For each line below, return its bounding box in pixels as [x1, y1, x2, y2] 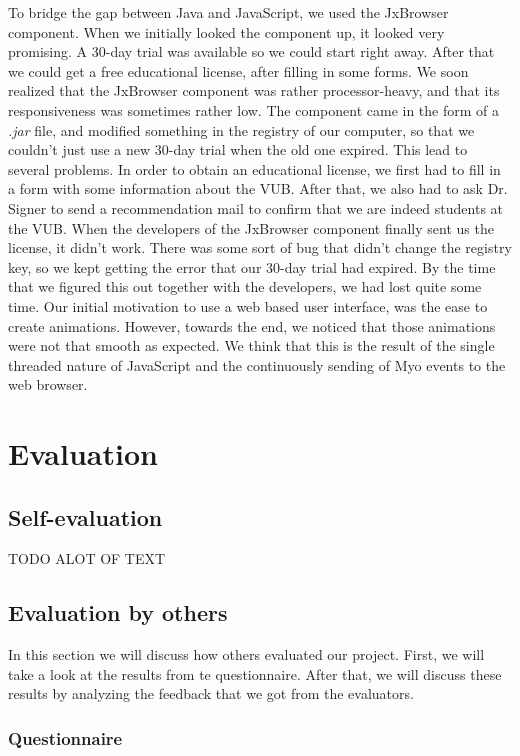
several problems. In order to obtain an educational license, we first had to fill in [8, 158, 501, 179]
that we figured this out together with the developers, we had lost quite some [8, 276, 482, 297]
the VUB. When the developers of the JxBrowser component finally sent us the [8, 217, 494, 238]
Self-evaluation [8, 501, 163, 532]
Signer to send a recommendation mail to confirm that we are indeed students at [8, 197, 504, 218]
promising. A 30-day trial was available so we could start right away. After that [8, 41, 495, 62]
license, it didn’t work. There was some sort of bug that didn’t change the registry [8, 237, 512, 258]
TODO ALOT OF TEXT [8, 548, 166, 569]
